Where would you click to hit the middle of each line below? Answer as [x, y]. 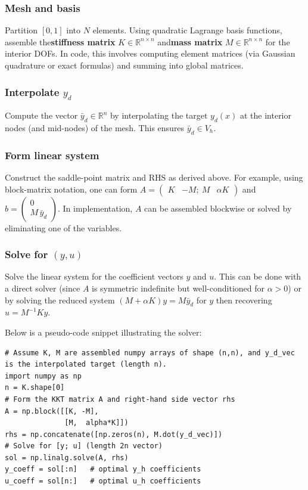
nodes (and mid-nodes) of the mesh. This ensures [95, 127]
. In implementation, [95, 208]
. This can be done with [258, 276]
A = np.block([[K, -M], [52, 411]
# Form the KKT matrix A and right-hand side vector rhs [120, 399]
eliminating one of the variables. [63, 227]
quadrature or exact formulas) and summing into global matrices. [124, 65]
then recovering [244, 300]
